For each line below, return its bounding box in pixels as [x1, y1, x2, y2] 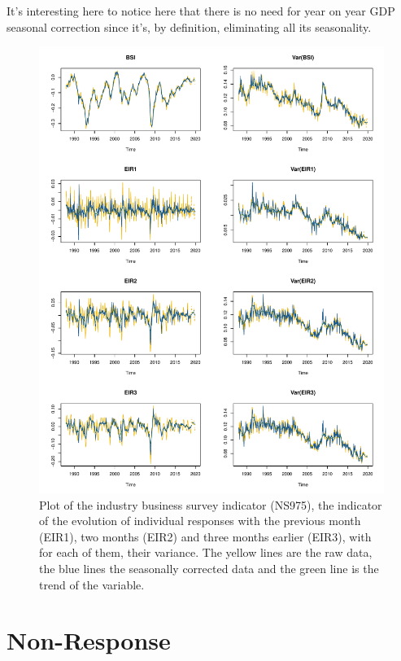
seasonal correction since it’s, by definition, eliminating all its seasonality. [7, 18, 372, 35]
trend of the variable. [39, 576, 145, 593]
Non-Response [7, 624, 171, 657]
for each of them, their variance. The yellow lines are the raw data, [39, 544, 373, 561]
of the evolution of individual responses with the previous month [39, 512, 361, 529]
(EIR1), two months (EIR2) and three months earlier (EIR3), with [39, 527, 372, 545]
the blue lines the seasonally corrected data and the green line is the [39, 560, 379, 577]
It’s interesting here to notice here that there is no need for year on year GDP [7, 2, 395, 19]
